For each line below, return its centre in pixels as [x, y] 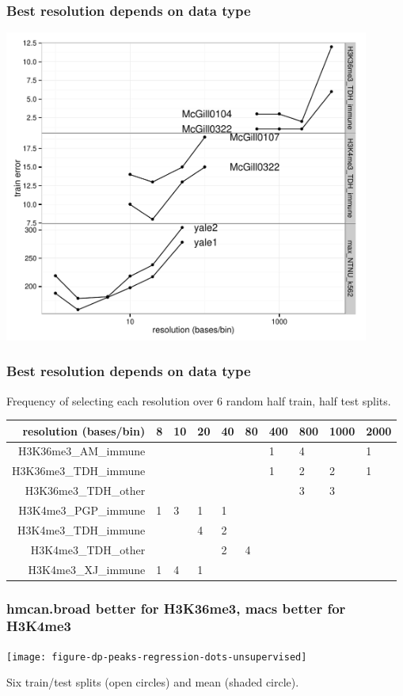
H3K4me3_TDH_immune [82, 529]
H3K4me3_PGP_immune [82, 510]
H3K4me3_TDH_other [88, 549]
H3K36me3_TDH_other [85, 491]
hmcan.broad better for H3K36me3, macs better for [176, 608]
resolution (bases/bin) [84, 430]
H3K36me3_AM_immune [82, 451]
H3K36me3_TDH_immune [79, 471]
